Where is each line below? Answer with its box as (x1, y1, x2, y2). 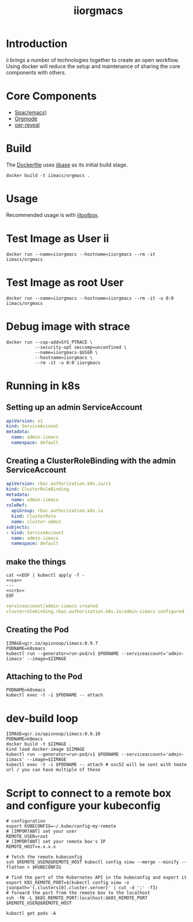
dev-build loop (6, 712, 78, 725)
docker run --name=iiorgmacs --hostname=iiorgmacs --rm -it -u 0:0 (6, 295, 174, 301)
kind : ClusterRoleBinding (6, 486, 69, 492)
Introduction (6, 37, 68, 50)
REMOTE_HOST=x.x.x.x (6, 844, 57, 850)
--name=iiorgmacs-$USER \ (35, 349, 98, 355)
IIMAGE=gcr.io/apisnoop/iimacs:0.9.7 (6, 640, 98, 646)
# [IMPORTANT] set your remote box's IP (6, 839, 106, 845)
